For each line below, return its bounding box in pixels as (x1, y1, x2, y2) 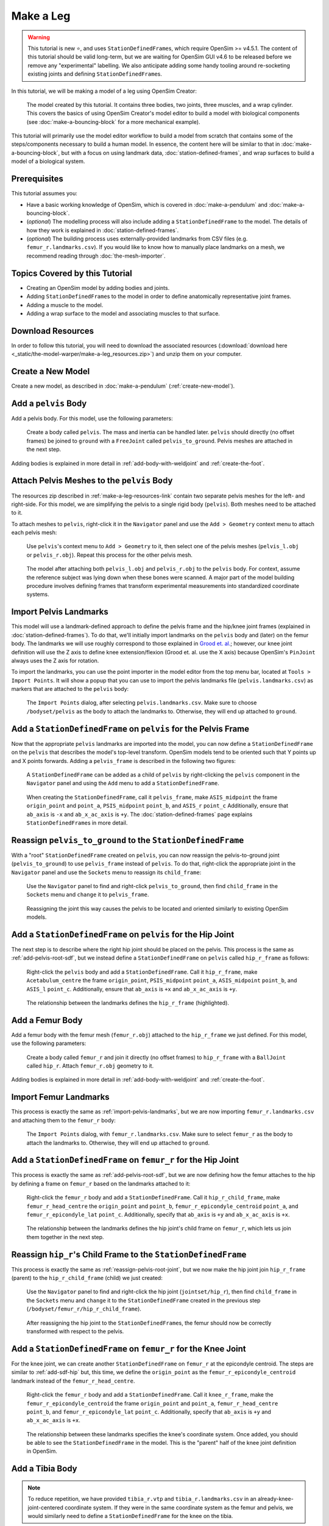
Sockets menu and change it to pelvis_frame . (26, 891, 149, 899)
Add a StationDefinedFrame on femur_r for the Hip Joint (11, 1155, 239, 1165)
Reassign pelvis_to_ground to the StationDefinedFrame (11, 835, 244, 845)
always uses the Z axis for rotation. (11, 657, 99, 664)
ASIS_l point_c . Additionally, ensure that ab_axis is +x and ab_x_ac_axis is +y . (26, 985, 238, 993)
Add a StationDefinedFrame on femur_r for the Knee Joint (11, 1343, 246, 1354)
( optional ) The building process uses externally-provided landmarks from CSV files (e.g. (26, 235, 248, 242)
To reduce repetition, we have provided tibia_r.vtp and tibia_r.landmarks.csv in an (27, 1495, 257, 1503)
